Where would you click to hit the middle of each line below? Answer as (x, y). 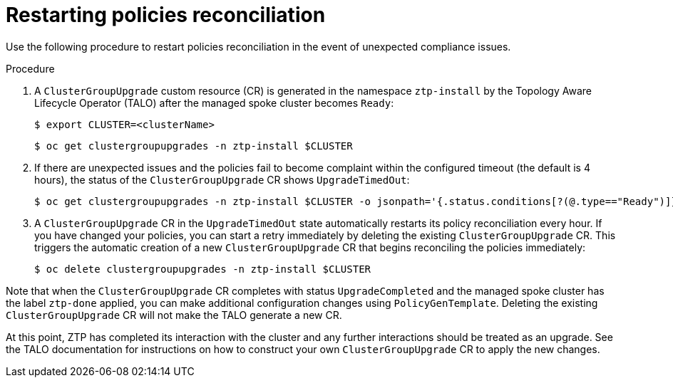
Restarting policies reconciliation (166, 15)
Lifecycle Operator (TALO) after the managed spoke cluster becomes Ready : (214, 103)
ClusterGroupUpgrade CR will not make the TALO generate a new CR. (174, 315)
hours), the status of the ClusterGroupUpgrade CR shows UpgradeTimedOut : (222, 179)
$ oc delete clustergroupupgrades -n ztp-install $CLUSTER (203, 269)
